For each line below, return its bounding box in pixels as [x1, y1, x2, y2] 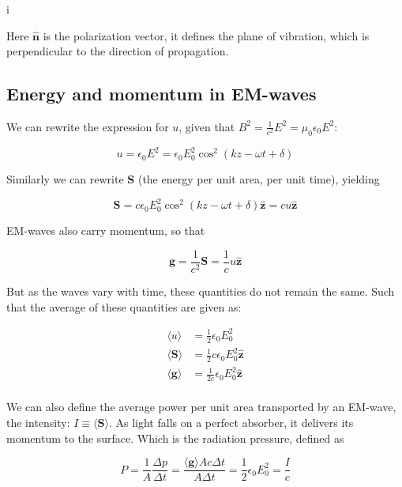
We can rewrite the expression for [6, 118, 169, 134]
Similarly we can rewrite [6, 171, 124, 187]
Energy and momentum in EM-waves [6, 81, 317, 106]
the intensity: [6, 413, 70, 430]
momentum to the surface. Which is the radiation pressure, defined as [6, 429, 344, 446]
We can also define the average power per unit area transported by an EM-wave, [6, 398, 396, 415]
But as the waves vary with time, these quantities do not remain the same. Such [6, 283, 395, 300]
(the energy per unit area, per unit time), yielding [137, 171, 380, 187]
